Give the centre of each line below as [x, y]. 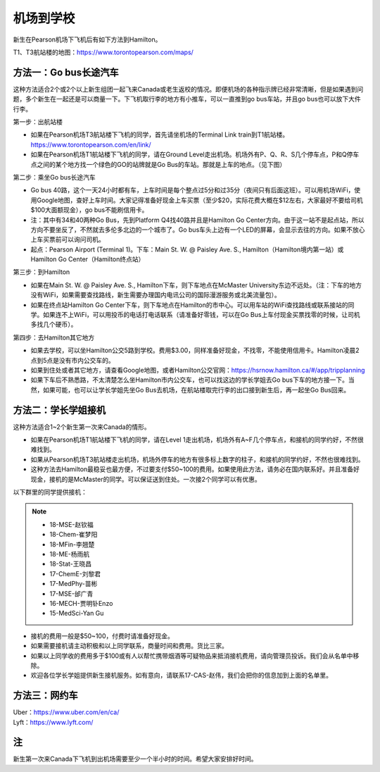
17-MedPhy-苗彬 [74, 584]
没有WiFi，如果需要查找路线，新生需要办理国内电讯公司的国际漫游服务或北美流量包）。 [156, 295]
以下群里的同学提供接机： [50, 492]
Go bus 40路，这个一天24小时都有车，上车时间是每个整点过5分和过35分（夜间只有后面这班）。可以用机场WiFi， [192, 190]
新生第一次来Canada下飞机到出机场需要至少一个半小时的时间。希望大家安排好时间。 [135, 759]
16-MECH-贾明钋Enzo [81, 603]
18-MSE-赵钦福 [72, 524]
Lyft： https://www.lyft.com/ [53, 722]
